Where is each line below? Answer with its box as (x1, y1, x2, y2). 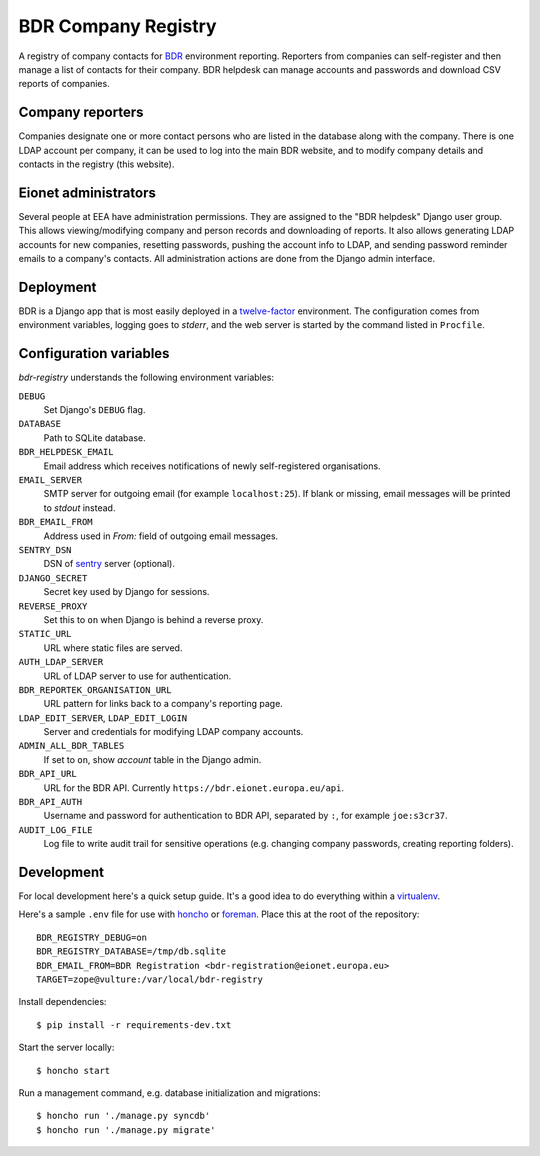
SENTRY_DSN (18, 544, 72, 555)
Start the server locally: (18, 1041, 115, 1054)
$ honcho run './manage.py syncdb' (36, 1110, 211, 1122)
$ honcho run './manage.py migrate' (36, 1124, 216, 1135)
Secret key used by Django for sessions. (43, 586, 210, 598)
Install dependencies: (18, 996, 107, 1008)
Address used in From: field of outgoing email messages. (43, 530, 279, 542)
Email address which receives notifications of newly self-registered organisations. (43, 460, 381, 472)
